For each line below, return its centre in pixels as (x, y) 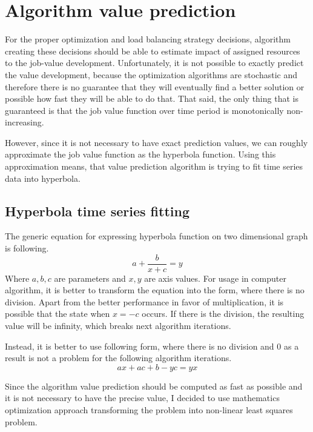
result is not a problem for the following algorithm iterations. (118, 358)
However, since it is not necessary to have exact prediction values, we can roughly (156, 142)
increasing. (25, 122)
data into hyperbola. (43, 178)
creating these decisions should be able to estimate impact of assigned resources (153, 51)
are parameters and (90, 278)
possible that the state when (58, 314)
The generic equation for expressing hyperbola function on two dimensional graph (156, 236)
